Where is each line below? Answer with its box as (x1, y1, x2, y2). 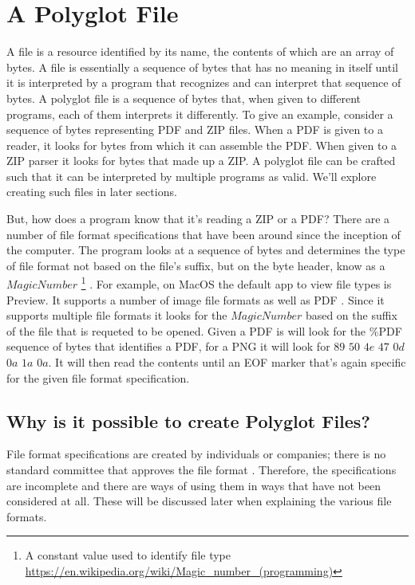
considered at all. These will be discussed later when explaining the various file (6, 493, 392, 509)
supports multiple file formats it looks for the (6, 307, 227, 324)
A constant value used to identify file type (25, 547, 231, 563)
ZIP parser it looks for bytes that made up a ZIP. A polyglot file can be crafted (6, 152, 396, 169)
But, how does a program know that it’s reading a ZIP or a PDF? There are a (6, 210, 390, 227)
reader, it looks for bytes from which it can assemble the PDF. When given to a (6, 136, 397, 153)
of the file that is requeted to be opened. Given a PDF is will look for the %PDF (6, 322, 402, 339)
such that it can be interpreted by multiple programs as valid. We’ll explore (6, 167, 377, 184)
